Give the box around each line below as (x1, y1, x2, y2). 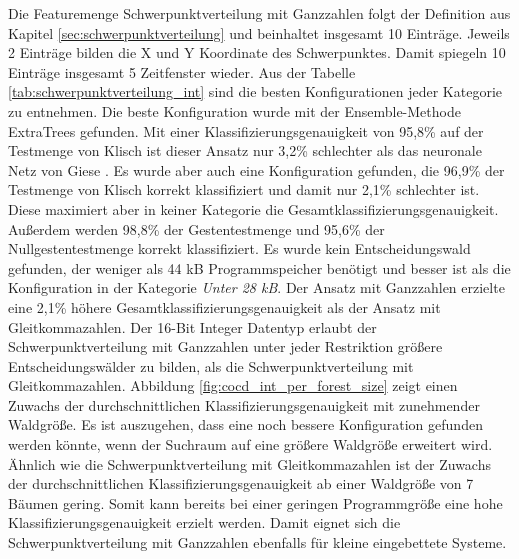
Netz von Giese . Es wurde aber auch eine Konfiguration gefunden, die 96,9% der (8, 159, 505, 180)
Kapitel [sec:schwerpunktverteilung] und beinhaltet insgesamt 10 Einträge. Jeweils (8, 22, 510, 43)
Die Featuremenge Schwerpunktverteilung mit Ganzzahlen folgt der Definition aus (8, 3, 511, 23)
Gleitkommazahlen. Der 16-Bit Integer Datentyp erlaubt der (8, 316, 377, 337)
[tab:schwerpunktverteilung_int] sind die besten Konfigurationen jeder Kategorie (8, 81, 502, 102)
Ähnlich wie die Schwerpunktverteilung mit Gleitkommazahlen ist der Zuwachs (8, 453, 491, 474)
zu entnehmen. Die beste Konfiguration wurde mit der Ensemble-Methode (8, 100, 461, 121)
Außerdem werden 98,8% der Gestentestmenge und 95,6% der (8, 218, 385, 239)
